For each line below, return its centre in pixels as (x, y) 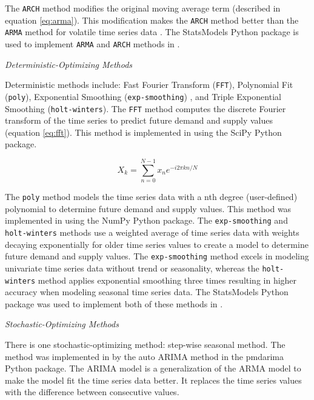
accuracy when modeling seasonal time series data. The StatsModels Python (147, 292)
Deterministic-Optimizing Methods (69, 64)
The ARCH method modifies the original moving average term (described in (143, 8)
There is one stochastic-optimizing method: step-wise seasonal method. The (145, 344)
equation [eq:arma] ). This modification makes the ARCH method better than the (152, 20)
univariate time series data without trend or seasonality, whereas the (132, 268)
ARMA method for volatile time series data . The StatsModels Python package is (152, 32)
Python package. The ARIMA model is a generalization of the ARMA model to (153, 368)
